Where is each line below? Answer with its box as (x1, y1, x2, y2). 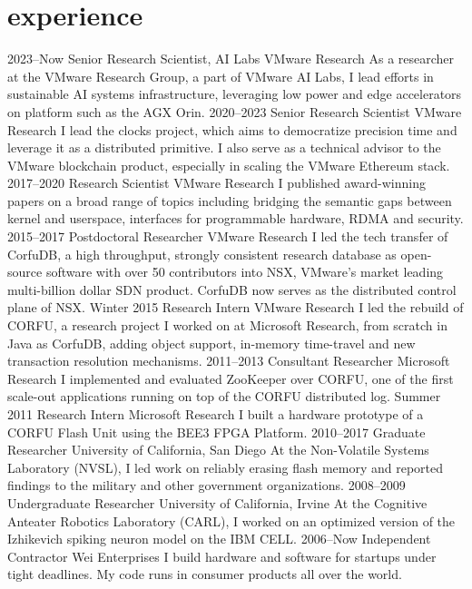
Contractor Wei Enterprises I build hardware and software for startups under (7, 546, 437, 565)
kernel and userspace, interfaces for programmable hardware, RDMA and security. (7, 209, 464, 228)
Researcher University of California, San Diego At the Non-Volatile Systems (7, 440, 429, 459)
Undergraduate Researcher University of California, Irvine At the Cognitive (7, 493, 428, 512)
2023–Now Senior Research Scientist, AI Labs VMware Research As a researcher (7, 49, 455, 68)
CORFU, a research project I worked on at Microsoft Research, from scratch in (7, 316, 447, 335)
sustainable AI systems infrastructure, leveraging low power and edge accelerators (7, 84, 462, 103)
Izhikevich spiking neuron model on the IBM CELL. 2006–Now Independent (7, 529, 431, 548)
